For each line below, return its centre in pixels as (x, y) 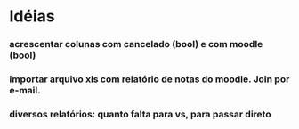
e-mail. (25, 91)
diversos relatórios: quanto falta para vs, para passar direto (140, 114)
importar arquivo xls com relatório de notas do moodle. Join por (149, 79)
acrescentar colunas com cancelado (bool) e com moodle (136, 44)
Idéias (32, 16)
